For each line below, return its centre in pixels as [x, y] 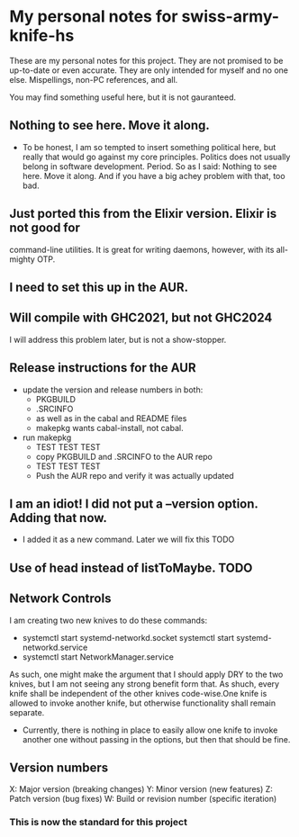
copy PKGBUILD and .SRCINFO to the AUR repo [124, 456]
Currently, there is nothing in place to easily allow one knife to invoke [150, 730]
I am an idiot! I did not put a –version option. [134, 504]
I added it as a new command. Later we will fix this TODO [128, 540]
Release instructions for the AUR [103, 368]
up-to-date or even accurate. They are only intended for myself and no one [149, 70]
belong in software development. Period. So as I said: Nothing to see [149, 166]
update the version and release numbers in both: [113, 390]
